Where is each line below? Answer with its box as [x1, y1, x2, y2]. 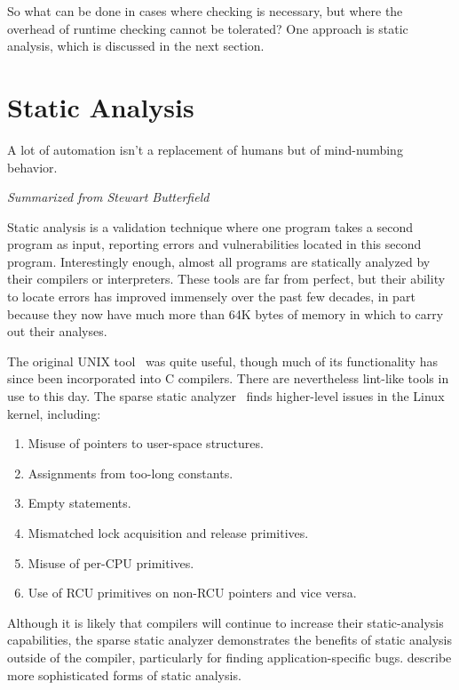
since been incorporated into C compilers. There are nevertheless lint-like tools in [7, 369, 449, 388]
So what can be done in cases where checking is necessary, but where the [7, 2, 403, 20]
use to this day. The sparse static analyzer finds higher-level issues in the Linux [7, 387, 445, 405]
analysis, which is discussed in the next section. [7, 36, 265, 55]
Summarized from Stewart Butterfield [7, 188, 210, 206]
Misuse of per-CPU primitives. [28, 553, 194, 572]
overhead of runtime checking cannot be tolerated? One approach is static [7, 19, 408, 37]
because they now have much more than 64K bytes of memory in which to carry [7, 304, 444, 323]
